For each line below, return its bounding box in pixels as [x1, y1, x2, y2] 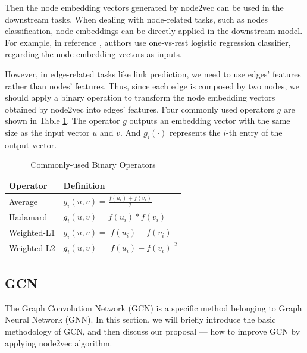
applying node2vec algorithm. [5, 336, 112, 349]
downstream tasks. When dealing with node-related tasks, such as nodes [5, 13, 268, 25]
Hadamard [9, 210, 48, 223]
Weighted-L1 [9, 226, 55, 238]
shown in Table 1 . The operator [5, 114, 120, 127]
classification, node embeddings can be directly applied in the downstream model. [5, 24, 303, 37]
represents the [170, 126, 221, 138]
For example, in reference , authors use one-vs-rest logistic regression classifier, [5, 36, 291, 48]
